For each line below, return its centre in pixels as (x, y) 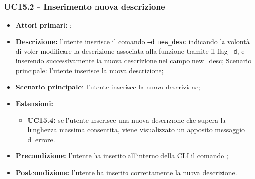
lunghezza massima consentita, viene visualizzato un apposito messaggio (136, 130)
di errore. (41, 139)
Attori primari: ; (44, 25)
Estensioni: (34, 103)
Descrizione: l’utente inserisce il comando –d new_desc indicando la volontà (132, 41)
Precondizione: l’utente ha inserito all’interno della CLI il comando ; (122, 156)
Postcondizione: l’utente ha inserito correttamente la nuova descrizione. (126, 172)
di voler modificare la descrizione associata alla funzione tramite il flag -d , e (130, 51)
